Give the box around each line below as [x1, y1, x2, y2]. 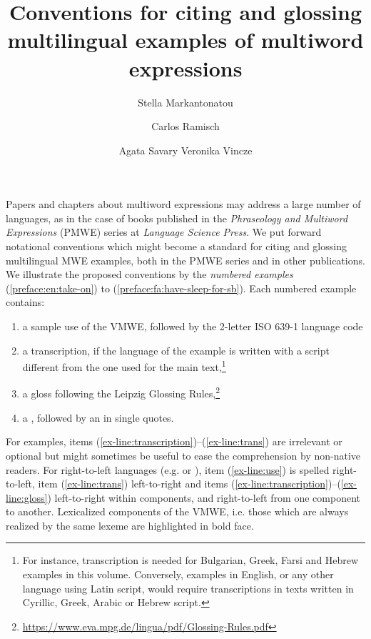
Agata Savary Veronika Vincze [118, 142, 253, 157]
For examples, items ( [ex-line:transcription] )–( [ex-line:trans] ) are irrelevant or [6, 434, 342, 449]
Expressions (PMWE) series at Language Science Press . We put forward [6, 224, 322, 239]
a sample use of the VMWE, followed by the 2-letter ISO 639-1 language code [22, 319, 363, 334]
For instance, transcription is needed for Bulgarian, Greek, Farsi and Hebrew [22, 553, 359, 568]
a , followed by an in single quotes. [22, 410, 174, 425]
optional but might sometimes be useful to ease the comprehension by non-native [6, 447, 361, 462]
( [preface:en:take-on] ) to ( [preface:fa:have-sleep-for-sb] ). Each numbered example [6, 280, 357, 295]
